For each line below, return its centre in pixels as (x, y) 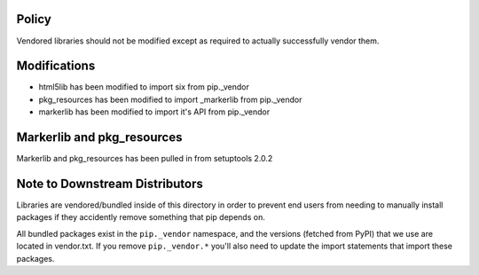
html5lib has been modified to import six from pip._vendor (144, 87)
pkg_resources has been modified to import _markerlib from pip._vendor (170, 99)
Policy (34, 19)
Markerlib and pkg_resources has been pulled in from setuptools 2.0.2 (145, 159)
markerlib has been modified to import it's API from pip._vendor (154, 112)
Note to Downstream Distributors (110, 183)
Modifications (56, 66)
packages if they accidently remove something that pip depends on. (141, 217)
